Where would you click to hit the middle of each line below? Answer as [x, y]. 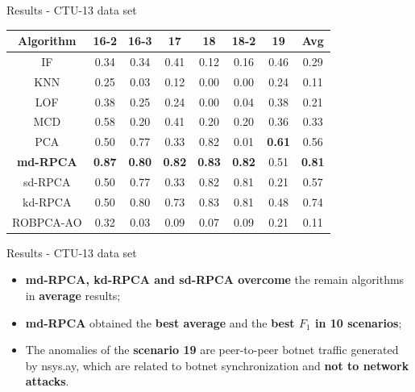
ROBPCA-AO [47, 221]
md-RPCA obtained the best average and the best [160, 322]
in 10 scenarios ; [359, 322]
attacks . [47, 381]
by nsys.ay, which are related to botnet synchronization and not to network [217, 365]
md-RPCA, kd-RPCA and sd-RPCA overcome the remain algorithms [215, 279]
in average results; [73, 295]
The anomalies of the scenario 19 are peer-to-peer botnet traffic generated [212, 350]
